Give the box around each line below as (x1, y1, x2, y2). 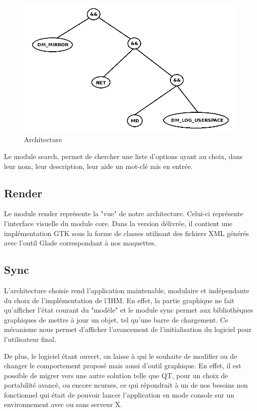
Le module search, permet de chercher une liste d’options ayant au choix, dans (4, 151, 243, 161)
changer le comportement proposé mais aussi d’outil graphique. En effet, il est (4, 360, 242, 371)
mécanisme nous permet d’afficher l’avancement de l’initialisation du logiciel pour (4, 324, 252, 334)
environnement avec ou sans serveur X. (4, 399, 122, 410)
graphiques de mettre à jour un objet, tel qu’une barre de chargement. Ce (4, 314, 229, 325)
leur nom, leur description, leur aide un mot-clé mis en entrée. (4, 161, 193, 171)
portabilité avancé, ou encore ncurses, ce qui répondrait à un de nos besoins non (4, 380, 248, 390)
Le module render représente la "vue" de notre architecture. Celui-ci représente (4, 208, 244, 219)
